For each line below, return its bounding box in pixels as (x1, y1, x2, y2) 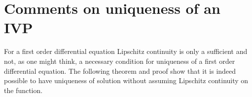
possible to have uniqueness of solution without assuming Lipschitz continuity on (4, 75, 249, 86)
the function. (4, 85, 43, 95)
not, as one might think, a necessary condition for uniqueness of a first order (4, 55, 235, 66)
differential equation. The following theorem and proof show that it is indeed (4, 65, 236, 76)
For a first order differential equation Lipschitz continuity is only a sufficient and (4, 46, 248, 56)
